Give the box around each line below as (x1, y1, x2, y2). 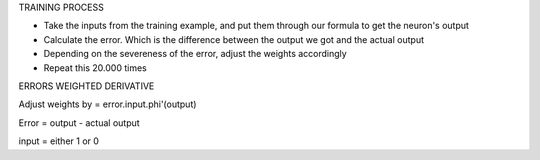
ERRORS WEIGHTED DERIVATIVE (18, 80, 155, 92)
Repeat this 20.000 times (43, 61, 147, 74)
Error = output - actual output (18, 116, 140, 129)
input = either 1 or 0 (18, 135, 100, 147)
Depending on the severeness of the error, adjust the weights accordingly (43, 48, 347, 60)
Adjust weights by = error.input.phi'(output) (18, 98, 197, 110)
